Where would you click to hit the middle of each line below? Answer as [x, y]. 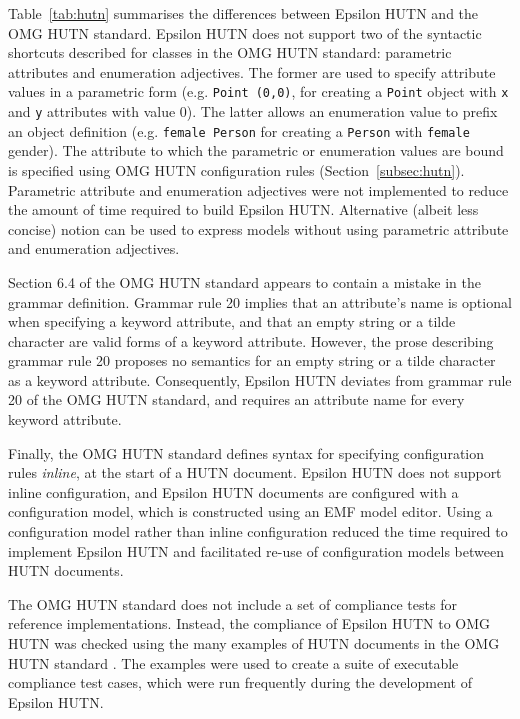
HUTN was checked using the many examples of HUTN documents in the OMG [254, 643]
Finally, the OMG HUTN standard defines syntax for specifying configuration [246, 452]
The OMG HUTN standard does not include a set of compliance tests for [232, 603]
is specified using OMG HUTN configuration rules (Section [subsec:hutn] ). [236, 169]
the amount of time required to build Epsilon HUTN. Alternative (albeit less [243, 209]
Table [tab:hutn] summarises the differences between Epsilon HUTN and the [243, 13]
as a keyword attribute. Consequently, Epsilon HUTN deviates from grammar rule [260, 379]
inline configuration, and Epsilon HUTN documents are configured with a [233, 491]
